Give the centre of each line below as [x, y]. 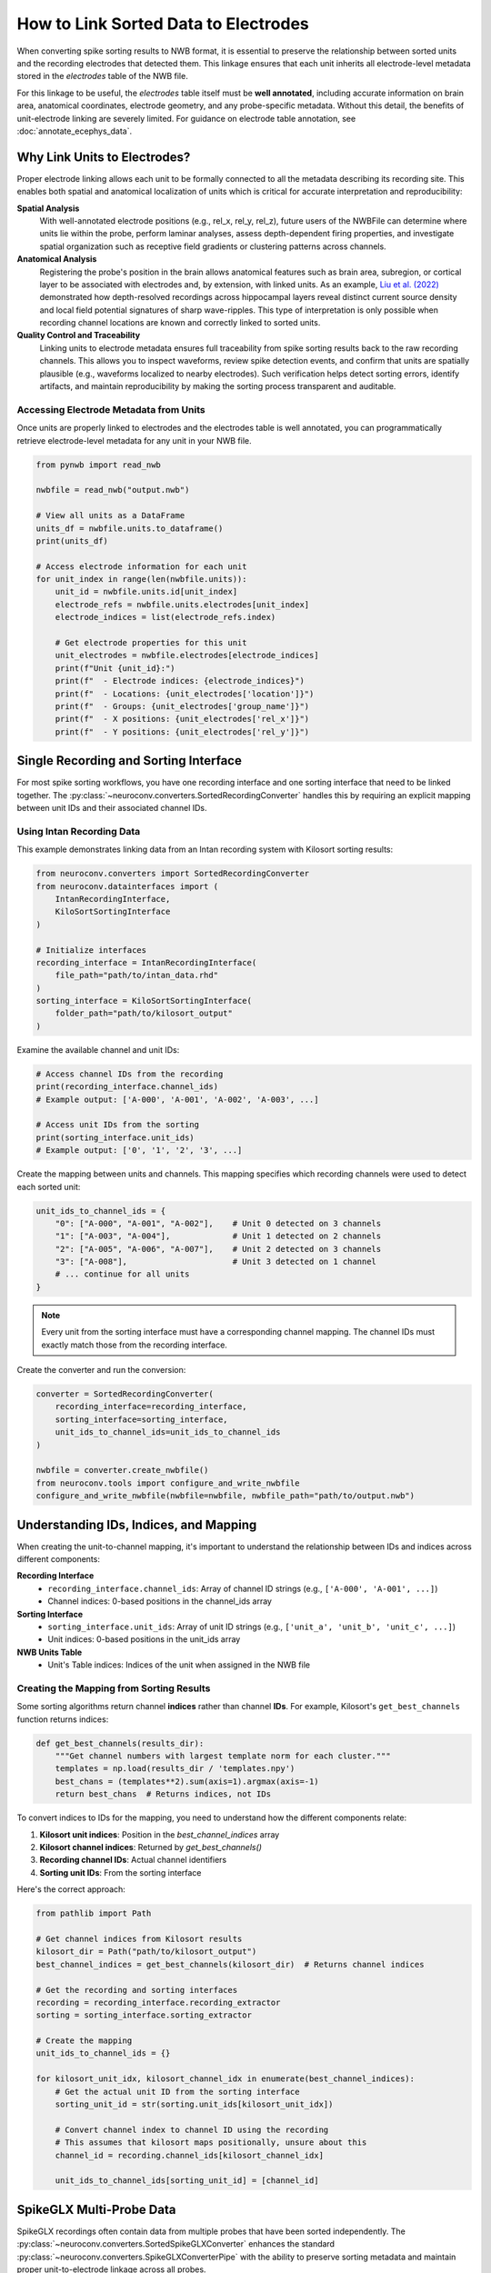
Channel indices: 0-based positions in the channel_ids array [160, 1601]
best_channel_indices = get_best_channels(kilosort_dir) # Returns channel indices [230, 1964]
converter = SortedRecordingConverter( [125, 1394]
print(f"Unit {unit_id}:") [115, 668]
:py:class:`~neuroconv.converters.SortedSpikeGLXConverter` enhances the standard [176, 2244]
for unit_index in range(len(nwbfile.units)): [141, 579]
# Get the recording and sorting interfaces [137, 1990]
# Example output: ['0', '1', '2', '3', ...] [139, 1151]
